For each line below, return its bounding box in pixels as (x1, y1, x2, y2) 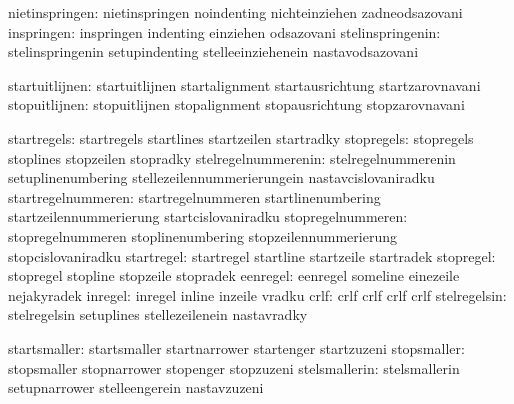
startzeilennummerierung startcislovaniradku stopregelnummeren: (8, 206, 408, 227)
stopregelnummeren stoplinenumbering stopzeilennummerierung (8, 225, 397, 246)
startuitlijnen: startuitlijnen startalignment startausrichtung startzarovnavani (8, 74, 481, 95)
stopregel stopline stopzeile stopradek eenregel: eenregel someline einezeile (8, 265, 460, 286)
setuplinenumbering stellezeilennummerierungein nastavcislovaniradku (8, 167, 435, 188)
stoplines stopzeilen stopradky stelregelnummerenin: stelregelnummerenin (8, 147, 456, 168)
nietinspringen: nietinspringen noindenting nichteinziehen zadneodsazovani (8, 2, 463, 22)
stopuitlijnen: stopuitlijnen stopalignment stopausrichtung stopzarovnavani (8, 94, 465, 115)
